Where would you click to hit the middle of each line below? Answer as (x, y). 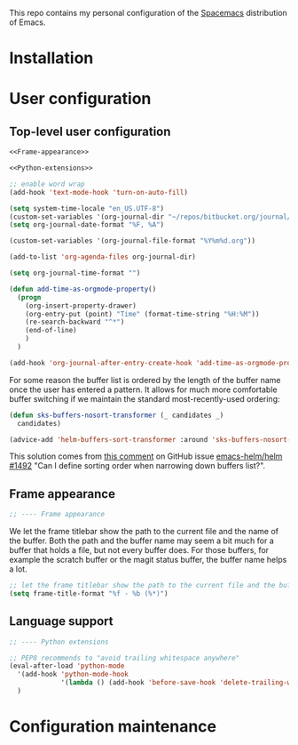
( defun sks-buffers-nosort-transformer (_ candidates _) (117, 415)
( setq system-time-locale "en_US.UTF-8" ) (87, 208)
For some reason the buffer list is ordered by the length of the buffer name (145, 380)
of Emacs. (27, 22)
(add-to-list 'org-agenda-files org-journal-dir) (103, 257)
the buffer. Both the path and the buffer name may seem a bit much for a (142, 541)
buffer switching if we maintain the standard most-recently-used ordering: (145, 398)
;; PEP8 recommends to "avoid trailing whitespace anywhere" (125, 658)
